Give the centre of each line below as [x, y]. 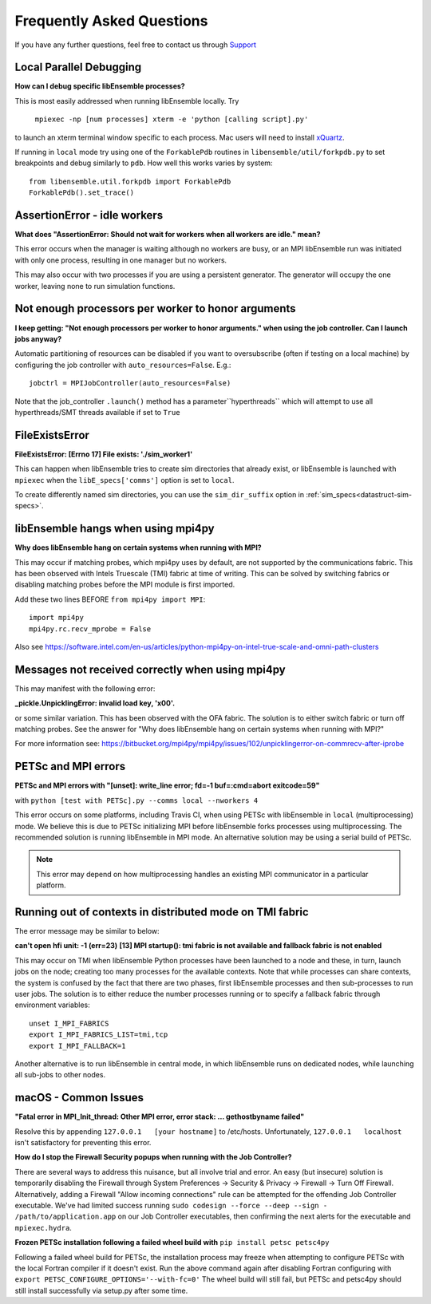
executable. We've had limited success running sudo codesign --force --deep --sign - [171, 1205]
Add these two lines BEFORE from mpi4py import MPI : [110, 599]
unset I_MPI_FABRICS [69, 1023]
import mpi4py [56, 618]
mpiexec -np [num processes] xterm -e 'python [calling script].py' [172, 119]
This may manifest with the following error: [85, 688]
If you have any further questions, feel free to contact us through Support [136, 45]
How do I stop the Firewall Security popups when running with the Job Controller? [153, 1157]
